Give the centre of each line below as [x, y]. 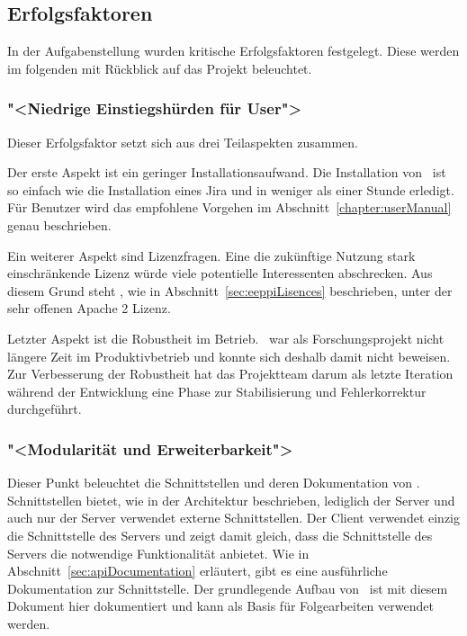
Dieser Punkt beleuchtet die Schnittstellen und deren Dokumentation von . [214, 483]
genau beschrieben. [59, 224]
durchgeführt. [45, 409]
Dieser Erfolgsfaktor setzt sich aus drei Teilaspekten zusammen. [183, 142]
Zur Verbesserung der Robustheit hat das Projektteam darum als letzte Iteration [230, 374]
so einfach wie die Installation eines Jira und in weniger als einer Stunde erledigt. [231, 189]
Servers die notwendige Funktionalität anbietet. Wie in [158, 553]
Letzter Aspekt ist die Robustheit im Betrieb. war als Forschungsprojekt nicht [226, 338]
